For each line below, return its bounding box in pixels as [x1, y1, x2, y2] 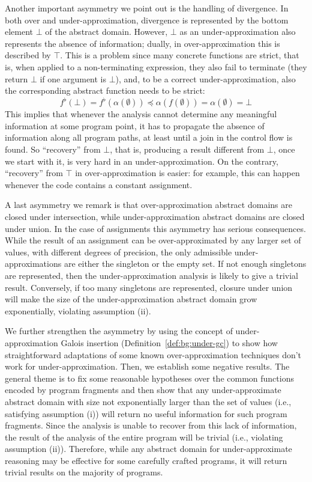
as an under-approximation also [179, 25, 296, 38]
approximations [5, 257, 62, 270]
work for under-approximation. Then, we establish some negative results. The [5, 360, 290, 373]
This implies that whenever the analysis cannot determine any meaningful [5, 108, 277, 120]
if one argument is [40, 72, 107, 85]
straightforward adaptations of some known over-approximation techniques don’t [5, 348, 302, 361]
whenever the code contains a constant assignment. [5, 178, 193, 191]
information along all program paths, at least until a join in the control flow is [5, 131, 293, 144]
